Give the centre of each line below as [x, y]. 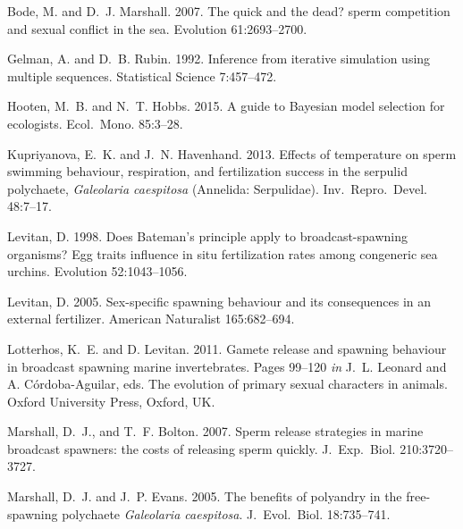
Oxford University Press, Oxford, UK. [111, 401]
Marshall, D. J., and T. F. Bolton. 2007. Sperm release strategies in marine [215, 431]
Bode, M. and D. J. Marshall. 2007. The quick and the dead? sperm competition [229, 11]
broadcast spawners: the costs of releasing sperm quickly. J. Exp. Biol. [202, 448]
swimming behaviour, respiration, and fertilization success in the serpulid [207, 171]
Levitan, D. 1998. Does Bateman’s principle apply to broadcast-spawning [208, 235]
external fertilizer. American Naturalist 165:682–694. [151, 319]
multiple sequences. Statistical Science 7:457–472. [142, 76]
